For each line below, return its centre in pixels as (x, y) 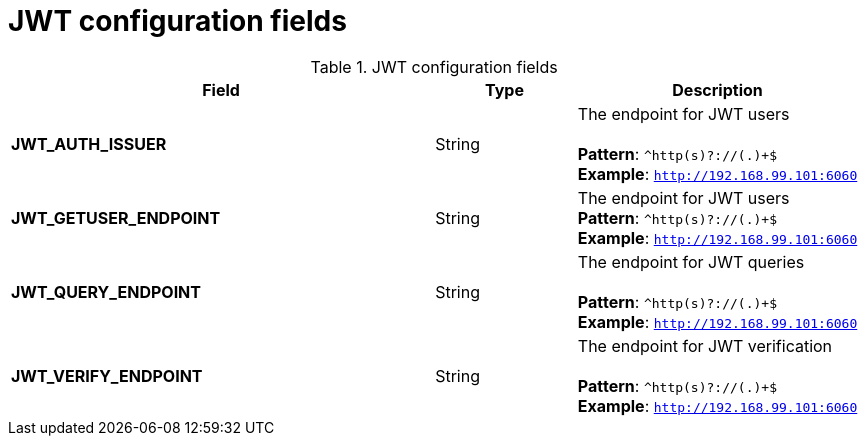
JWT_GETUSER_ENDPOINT (116, 217)
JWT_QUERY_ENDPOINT (106, 291)
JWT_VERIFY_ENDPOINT (107, 375)
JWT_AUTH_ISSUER (89, 143)
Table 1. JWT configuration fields (434, 66)
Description (717, 89)
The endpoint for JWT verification (705, 345)
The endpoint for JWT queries (691, 261)
